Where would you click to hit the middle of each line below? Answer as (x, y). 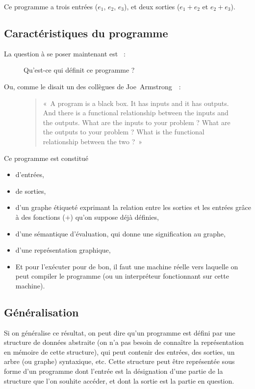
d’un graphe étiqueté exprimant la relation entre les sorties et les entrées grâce (133, 207)
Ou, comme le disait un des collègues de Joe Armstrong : (92, 86)
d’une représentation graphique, (63, 250)
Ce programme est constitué (46, 158)
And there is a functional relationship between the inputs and (136, 113)
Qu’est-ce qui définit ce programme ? (79, 70)
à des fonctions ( (40, 217)
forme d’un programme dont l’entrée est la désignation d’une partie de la (114, 371)
